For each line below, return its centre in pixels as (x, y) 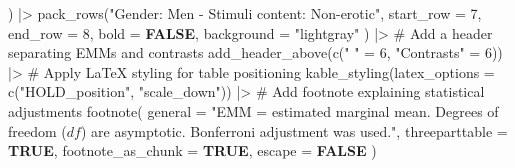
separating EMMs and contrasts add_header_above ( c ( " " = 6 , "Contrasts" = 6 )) (255, 52)
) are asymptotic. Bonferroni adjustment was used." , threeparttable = (294, 130)
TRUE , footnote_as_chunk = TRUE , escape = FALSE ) (192, 150)
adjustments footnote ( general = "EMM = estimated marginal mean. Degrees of (253, 110)
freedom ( (37, 130)
